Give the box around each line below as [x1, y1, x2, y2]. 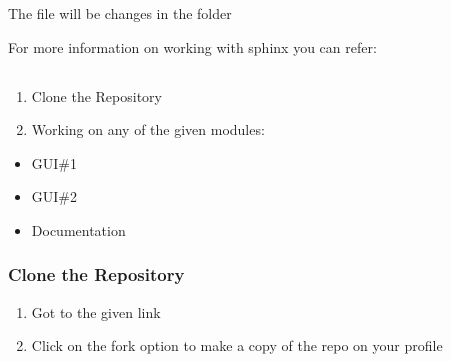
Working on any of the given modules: [31, 119, 265, 140]
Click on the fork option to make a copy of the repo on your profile [31, 335, 443, 356]
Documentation [31, 219, 126, 240]
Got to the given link [31, 301, 161, 322]
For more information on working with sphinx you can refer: [8, 36, 377, 57]
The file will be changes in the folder [8, 3, 232, 23]
